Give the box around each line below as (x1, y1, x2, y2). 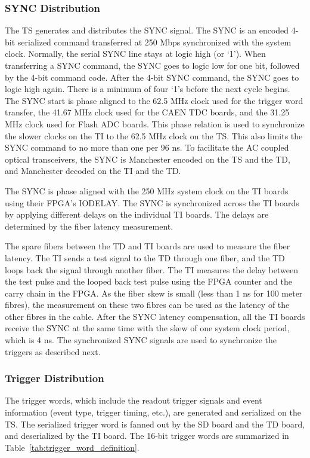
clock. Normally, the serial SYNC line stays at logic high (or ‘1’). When (5, 47, 266, 60)
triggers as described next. (5, 345, 101, 358)
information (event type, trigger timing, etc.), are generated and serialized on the (5, 406, 301, 419)
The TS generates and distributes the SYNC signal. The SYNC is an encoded (5, 24, 289, 36)
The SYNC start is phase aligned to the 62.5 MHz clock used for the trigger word (5, 94, 303, 106)
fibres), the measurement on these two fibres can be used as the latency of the (5, 298, 290, 311)
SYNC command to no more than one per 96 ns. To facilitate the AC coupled (5, 141, 289, 154)
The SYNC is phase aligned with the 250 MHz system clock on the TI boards (5, 184, 289, 197)
